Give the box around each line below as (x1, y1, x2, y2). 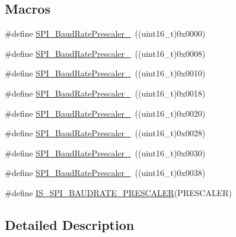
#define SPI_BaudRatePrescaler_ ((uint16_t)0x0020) (5, 107, 206, 119)
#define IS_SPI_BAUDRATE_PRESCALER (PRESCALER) (5, 186, 232, 198)
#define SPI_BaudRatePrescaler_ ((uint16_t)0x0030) (5, 146, 206, 159)
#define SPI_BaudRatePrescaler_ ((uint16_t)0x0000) (5, 27, 206, 40)
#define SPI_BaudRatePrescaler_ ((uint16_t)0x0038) (5, 166, 206, 179)
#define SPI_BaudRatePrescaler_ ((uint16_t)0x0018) (5, 87, 206, 99)
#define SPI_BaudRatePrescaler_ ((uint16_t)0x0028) (5, 127, 206, 139)
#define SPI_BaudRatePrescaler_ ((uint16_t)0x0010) (5, 67, 206, 79)
